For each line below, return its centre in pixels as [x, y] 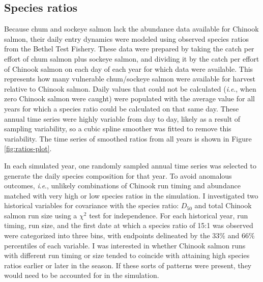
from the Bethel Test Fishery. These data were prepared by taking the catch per [129, 49]
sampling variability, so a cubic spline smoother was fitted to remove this [118, 129]
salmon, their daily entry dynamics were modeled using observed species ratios [126, 38]
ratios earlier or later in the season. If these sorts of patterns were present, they [128, 265]
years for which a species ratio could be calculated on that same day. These [122, 108]
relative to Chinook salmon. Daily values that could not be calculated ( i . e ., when [130, 88]
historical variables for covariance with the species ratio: [92, 205]
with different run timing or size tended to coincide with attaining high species [127, 255]
